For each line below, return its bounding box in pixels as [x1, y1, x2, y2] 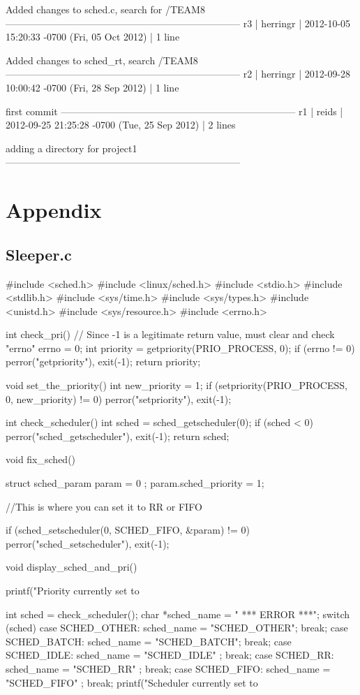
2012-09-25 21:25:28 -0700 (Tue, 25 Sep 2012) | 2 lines [6, 117, 236, 132]
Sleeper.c [6, 243, 72, 265]
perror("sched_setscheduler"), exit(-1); [6, 536, 170, 550]
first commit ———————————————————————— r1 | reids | [6, 103, 343, 118]
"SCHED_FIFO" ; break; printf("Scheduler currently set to [6, 675, 258, 689]
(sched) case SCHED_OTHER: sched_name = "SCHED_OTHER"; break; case [6, 620, 348, 635]
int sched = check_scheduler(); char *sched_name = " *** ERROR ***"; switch [6, 606, 350, 621]
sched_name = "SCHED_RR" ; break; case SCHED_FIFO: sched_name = [6, 661, 331, 675]
